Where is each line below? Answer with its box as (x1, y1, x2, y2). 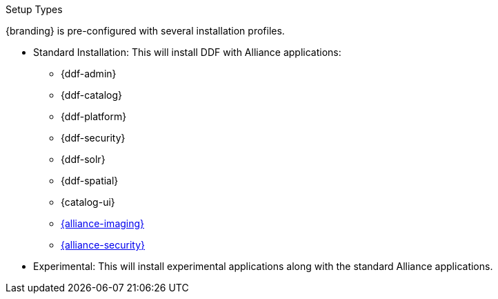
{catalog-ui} (61, 196, 115, 208)
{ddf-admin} (61, 68, 117, 79)
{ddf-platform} (61, 110, 127, 122)
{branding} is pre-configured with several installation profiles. (6, 25, 285, 37)
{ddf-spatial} (61, 175, 119, 186)
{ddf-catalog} (61, 89, 123, 101)
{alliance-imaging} (61, 218, 145, 229)
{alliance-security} (61, 239, 146, 251)
